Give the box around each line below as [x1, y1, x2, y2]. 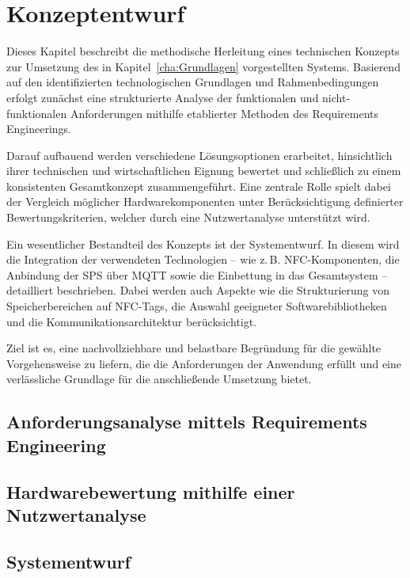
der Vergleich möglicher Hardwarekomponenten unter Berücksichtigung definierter [6, 193, 404, 210]
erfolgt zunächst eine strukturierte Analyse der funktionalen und [6, 89, 319, 105]
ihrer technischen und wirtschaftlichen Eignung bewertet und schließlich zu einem [6, 162, 401, 179]
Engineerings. [6, 120, 71, 137]
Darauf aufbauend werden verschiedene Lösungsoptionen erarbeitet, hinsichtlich [6, 146, 393, 163]
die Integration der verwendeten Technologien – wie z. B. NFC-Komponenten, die [6, 251, 400, 268]
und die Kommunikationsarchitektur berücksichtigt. [6, 313, 257, 329]
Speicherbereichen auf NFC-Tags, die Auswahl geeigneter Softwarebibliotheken [6, 298, 387, 314]
